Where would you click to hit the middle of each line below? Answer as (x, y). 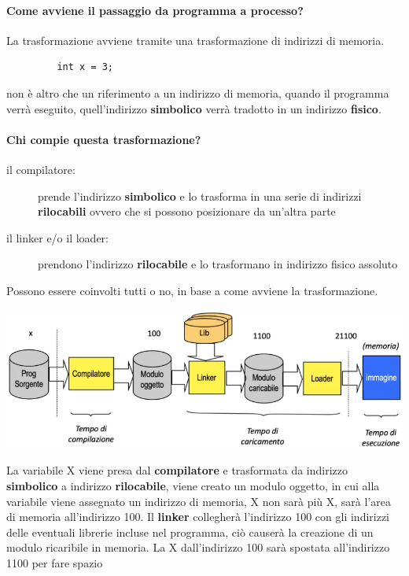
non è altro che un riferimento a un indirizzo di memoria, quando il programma (198, 92)
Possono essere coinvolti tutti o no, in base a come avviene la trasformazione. (192, 290)
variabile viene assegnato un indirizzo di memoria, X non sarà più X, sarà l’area (199, 501)
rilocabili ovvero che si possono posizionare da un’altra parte (187, 211)
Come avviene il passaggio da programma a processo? (155, 10)
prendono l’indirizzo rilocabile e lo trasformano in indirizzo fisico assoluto (218, 264)
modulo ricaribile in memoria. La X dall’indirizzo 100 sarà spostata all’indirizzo (198, 547)
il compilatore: (41, 169)
